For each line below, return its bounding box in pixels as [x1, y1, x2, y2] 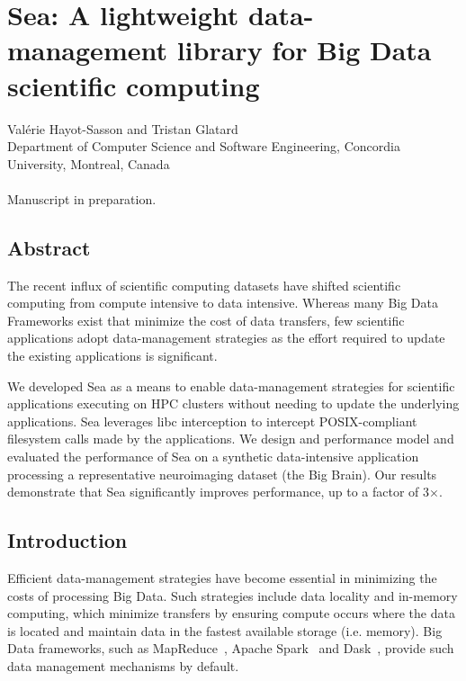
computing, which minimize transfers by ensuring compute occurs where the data [7, 604, 455, 623]
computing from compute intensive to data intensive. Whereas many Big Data [7, 293, 439, 312]
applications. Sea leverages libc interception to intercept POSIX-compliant [7, 411, 417, 430]
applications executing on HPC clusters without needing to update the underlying [7, 394, 460, 413]
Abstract [7, 233, 91, 261]
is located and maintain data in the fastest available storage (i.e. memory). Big [7, 621, 443, 640]
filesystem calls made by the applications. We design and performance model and [7, 429, 454, 448]
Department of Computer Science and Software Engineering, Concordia [7, 137, 400, 156]
